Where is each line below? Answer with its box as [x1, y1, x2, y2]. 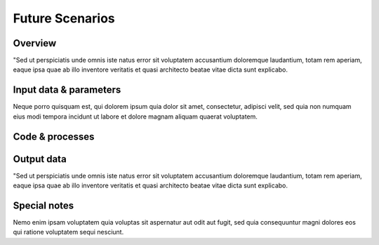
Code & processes [13, 131, 95, 143]
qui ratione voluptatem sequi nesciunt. [13, 228, 124, 237]
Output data [13, 153, 67, 165]
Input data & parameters [13, 84, 121, 96]
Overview [13, 37, 57, 49]
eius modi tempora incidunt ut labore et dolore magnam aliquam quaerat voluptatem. [13, 112, 258, 121]
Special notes [13, 199, 74, 211]
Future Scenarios [13, 11, 115, 26]
